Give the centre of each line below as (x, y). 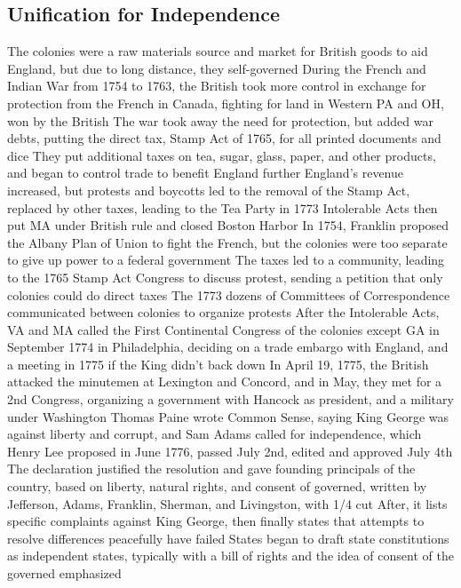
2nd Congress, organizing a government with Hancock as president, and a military (230, 399)
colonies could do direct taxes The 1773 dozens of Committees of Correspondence (229, 294)
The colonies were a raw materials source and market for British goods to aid (218, 51)
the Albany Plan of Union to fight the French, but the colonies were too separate (227, 242)
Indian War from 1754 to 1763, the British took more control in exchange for (217, 86)
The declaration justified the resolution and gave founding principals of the (211, 469)
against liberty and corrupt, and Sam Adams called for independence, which (215, 434)
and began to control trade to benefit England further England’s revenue (206, 173)
